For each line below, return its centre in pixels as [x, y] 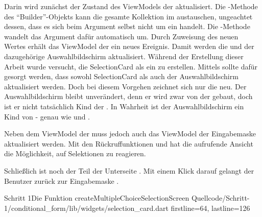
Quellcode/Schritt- [220, 198]
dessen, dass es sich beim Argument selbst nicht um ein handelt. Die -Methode [127, 26]
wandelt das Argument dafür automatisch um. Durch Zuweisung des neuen [121, 36]
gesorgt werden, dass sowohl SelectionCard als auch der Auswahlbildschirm [121, 76]
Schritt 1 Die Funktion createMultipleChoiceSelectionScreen [97, 198]
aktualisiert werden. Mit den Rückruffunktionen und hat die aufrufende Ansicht [129, 143]
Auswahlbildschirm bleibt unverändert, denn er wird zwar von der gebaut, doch [128, 96]
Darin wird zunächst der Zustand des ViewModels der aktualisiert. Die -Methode [131, 6]
